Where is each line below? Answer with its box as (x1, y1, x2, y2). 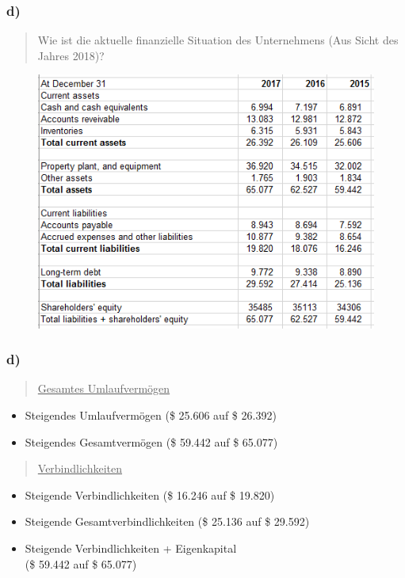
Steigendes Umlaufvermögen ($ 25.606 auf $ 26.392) (25, 406, 277, 423)
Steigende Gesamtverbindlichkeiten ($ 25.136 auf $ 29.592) (25, 513, 310, 530)
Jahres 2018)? (37, 47, 105, 63)
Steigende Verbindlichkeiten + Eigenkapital (25, 539, 237, 556)
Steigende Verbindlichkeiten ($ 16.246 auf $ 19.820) (25, 486, 275, 503)
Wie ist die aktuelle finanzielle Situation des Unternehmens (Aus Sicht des (37, 32, 399, 48)
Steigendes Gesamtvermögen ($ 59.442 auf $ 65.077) (25, 433, 278, 450)
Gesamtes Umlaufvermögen (37, 380, 170, 397)
